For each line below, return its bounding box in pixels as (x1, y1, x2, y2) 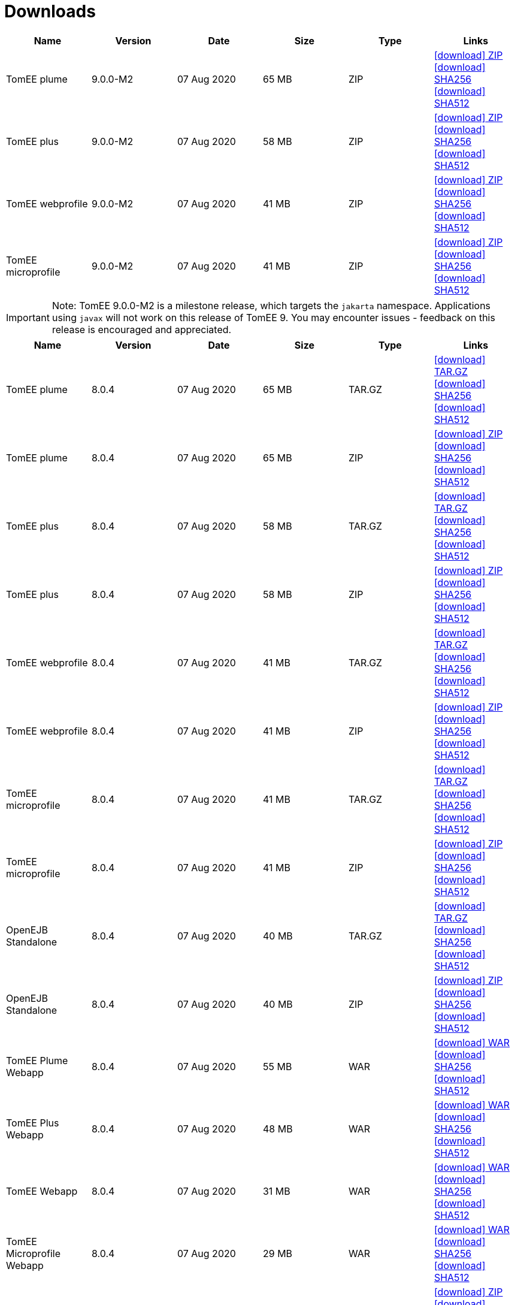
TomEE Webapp (6, 1185, 78, 1197)
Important (6, 311, 50, 324)
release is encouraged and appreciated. (51, 323, 232, 336)
